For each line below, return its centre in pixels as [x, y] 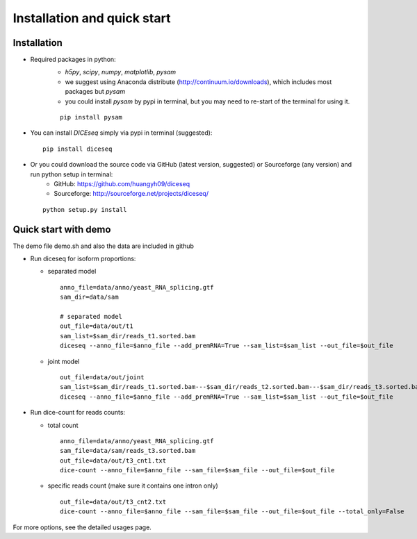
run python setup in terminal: [72, 174]
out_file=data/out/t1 [97, 326]
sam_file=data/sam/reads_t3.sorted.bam [128, 451]
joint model [64, 361]
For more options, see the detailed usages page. [82, 527]
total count [63, 425]
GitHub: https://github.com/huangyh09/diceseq [122, 183]
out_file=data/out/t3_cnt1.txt [113, 461]
